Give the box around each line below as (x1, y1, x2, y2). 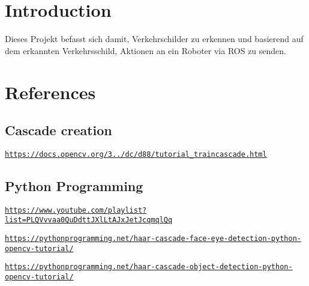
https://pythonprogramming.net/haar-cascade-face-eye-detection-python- (5, 234, 301, 243)
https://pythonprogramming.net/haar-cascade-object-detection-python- (5, 263, 293, 272)
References (5, 79, 96, 104)
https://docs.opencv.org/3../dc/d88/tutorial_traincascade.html (5, 150, 267, 159)
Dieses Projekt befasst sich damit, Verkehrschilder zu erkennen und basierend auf (5, 32, 304, 45)
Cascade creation (5, 121, 112, 139)
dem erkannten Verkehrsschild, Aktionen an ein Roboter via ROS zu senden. (5, 44, 287, 56)
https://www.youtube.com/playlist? (5, 205, 147, 214)
